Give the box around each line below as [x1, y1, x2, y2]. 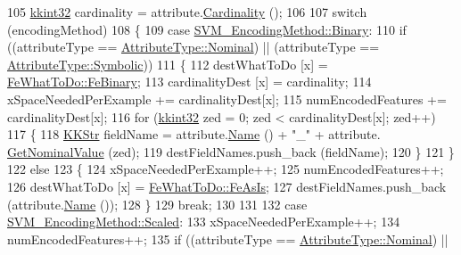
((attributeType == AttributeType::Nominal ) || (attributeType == [7, 37, 380, 56]
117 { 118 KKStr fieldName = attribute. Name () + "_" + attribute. [7, 125, 381, 144]
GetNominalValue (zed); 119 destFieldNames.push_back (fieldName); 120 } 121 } [7, 142, 455, 160]
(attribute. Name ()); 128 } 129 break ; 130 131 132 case [7, 194, 308, 213]
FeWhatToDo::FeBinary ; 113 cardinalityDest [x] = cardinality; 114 [7, 72, 372, 91]
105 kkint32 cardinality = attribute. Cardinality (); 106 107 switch [7, 3, 367, 21]
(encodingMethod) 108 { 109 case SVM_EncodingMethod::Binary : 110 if [7, 20, 407, 38]
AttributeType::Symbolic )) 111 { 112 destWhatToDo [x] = [7, 54, 328, 73]
